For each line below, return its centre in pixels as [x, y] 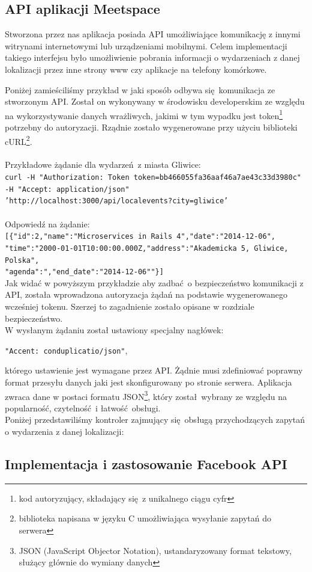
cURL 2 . [19, 140]
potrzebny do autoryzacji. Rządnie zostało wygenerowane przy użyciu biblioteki [151, 127]
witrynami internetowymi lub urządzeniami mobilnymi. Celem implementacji [146, 45]
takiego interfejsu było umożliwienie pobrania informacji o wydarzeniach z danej [152, 57]
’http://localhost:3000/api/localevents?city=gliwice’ [117, 201]
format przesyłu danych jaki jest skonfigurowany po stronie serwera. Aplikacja [148, 382]
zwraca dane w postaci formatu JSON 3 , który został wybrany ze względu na [146, 395]
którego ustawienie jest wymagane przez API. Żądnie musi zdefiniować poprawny [154, 370]
